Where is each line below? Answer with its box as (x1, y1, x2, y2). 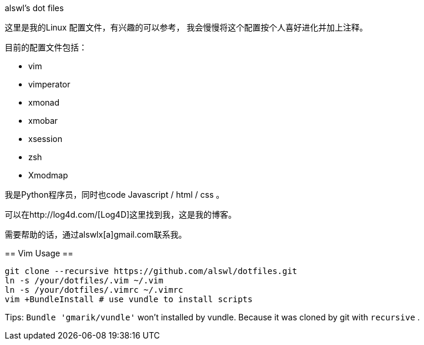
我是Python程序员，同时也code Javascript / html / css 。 (5, 190, 225, 199)
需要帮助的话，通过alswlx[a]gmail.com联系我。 (5, 229, 187, 239)
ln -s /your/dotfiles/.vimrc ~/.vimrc (5, 285, 183, 295)
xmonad (28, 97, 60, 107)
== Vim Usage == (5, 248, 74, 258)
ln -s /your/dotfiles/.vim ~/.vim (5, 276, 163, 285)
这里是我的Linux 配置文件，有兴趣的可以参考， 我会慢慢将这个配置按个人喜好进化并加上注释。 (5, 22, 368, 32)
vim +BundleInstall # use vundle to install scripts (5, 295, 253, 304)
